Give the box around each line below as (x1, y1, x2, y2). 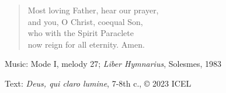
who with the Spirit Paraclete (27, 27, 134, 39)
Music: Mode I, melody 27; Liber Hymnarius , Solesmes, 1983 (5, 58, 222, 70)
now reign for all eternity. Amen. (27, 38, 145, 50)
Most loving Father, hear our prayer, (27, 4, 159, 16)
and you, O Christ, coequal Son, (27, 15, 143, 27)
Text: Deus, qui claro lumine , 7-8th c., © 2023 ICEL (5, 77, 192, 89)
